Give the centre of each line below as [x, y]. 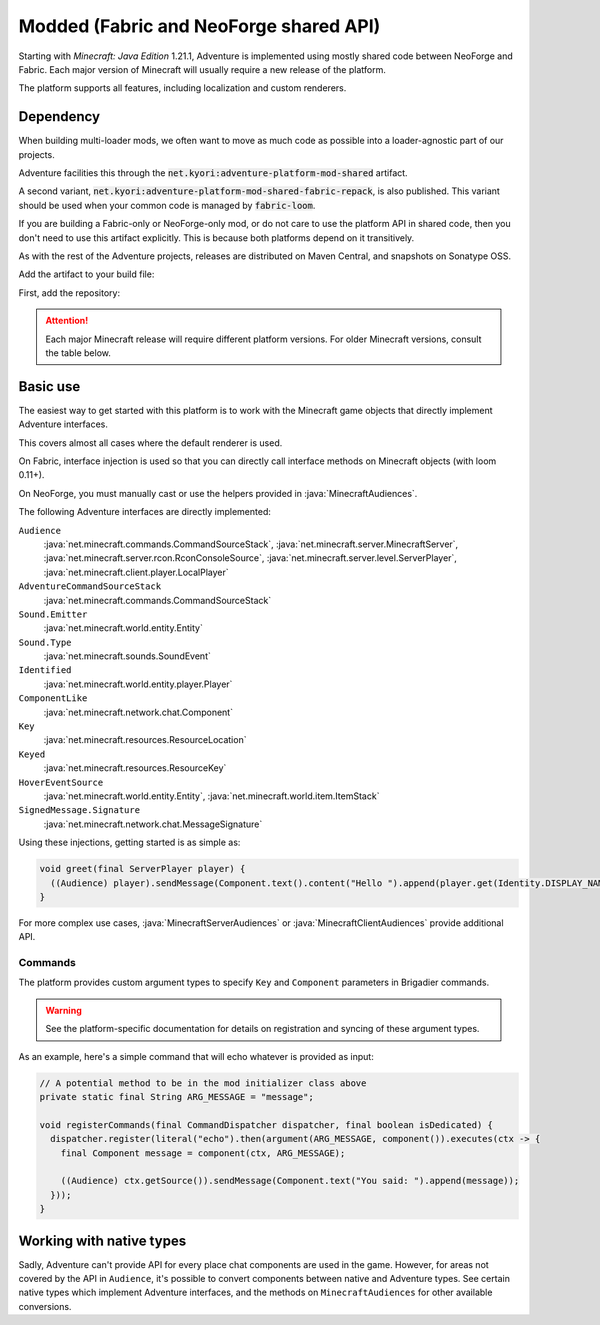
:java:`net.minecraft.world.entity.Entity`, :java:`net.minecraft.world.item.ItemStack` [211, 796]
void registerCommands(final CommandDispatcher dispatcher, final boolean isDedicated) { [266, 1124]
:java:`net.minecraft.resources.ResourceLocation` [145, 740]
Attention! [67, 321]
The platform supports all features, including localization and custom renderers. [182, 88]
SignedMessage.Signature [79, 810]
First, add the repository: [69, 292]
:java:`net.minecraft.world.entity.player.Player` [138, 684]
